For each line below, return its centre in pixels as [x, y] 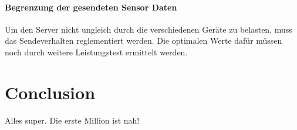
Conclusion [50, 92]
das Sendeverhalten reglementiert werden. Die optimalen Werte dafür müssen [144, 41]
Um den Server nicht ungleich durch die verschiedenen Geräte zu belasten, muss [148, 29]
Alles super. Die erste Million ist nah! [72, 120]
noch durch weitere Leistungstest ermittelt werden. [96, 52]
